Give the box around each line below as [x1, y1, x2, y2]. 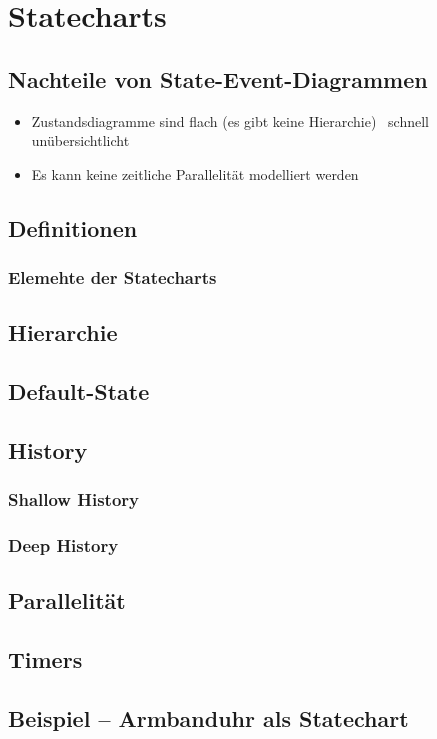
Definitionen [8, 212, 138, 243]
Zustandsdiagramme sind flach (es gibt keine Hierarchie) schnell [31, 110, 429, 131]
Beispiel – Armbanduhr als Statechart [8, 702, 409, 733]
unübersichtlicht [31, 130, 130, 151]
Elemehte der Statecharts [8, 265, 217, 290]
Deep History [8, 533, 119, 558]
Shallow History [8, 487, 140, 512]
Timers [8, 644, 83, 675]
